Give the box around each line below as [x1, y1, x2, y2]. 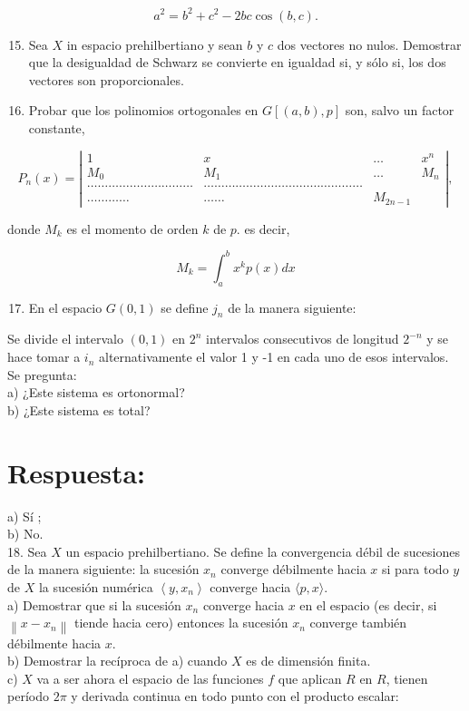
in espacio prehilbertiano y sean [66, 34, 243, 54]
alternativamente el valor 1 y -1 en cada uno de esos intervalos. [98, 347, 449, 366]
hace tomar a [7, 347, 81, 366]
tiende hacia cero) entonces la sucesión [73, 613, 288, 632]
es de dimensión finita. [246, 651, 371, 670]
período [7, 687, 49, 706]
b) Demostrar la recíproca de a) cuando [7, 651, 228, 670]
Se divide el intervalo [7, 329, 123, 348]
